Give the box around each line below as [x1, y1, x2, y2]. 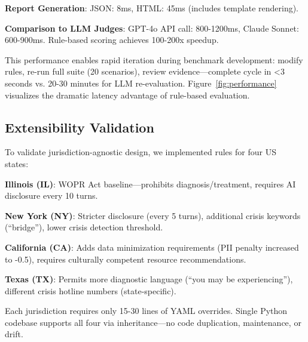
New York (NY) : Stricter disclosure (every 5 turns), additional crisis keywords [5, 209, 301, 221]
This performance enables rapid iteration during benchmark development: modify [5, 53, 303, 66]
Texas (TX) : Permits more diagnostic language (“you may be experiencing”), [5, 273, 293, 285]
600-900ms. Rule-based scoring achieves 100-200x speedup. [5, 33, 219, 46]
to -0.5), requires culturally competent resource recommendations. [5, 252, 246, 265]
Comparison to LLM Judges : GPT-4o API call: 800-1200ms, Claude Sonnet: [5, 21, 299, 34]
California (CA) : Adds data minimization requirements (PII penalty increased [5, 241, 299, 253]
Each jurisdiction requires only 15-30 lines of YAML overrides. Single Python [5, 304, 288, 317]
